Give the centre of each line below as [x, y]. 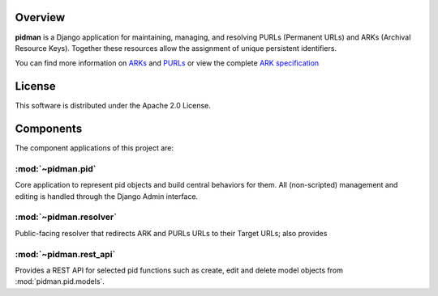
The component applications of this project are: [94, 148]
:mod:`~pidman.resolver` [66, 217]
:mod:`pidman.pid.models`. [60, 281]
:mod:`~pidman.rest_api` [65, 254]
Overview [40, 17]
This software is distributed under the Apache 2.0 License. [113, 106]
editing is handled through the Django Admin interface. [107, 196]
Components [49, 129]
